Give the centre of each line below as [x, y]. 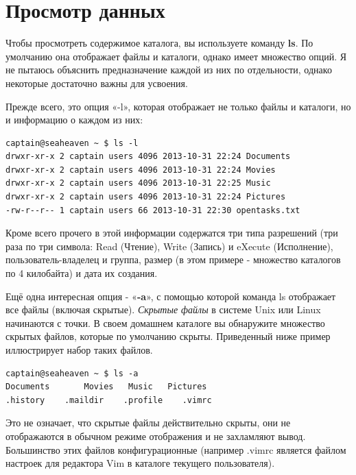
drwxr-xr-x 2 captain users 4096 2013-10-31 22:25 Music [138, 183]
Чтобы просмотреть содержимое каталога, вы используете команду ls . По [159, 43]
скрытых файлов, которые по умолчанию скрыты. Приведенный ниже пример [168, 336]
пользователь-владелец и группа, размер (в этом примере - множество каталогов [173, 259]
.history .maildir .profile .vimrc [109, 400]
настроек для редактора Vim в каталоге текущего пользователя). [140, 463]
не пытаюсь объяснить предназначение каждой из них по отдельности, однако [169, 70]
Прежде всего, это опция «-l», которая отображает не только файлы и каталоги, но [178, 106]
